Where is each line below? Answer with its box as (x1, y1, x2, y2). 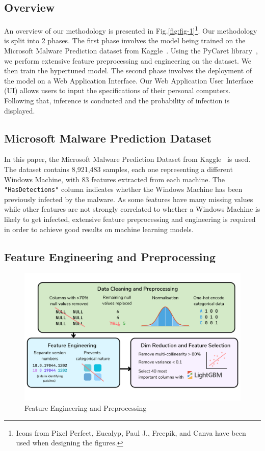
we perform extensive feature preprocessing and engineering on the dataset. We (4, 55, 252, 66)
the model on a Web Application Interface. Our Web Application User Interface (4, 75, 253, 86)
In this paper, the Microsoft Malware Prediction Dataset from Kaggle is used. (4, 154, 251, 164)
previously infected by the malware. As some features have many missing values (4, 193, 253, 204)
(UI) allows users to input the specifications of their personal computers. (4, 85, 231, 96)
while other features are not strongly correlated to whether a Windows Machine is (4, 204, 260, 214)
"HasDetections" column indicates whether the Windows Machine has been (4, 184, 243, 194)
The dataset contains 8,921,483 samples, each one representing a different (4, 164, 233, 174)
